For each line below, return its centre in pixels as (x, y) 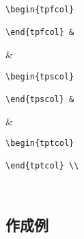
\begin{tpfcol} (40, 10)
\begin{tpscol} (40, 76)
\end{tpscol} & (40, 99)
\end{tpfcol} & (40, 33)
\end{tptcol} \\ (42, 166)
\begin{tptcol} (40, 143)
